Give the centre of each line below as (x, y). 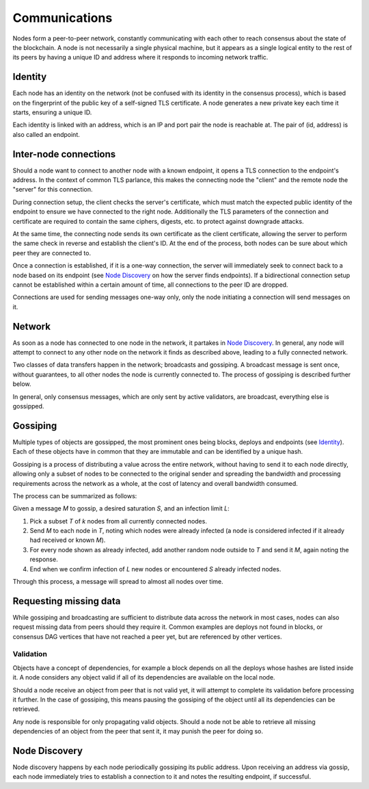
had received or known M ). (68, 540)
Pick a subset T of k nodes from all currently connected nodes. (119, 521)
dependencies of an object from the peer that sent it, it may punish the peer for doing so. (138, 732)
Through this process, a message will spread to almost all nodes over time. (118, 582)
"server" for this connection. (53, 190)
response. (44, 559)
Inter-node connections (64, 154)
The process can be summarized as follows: (75, 495)
